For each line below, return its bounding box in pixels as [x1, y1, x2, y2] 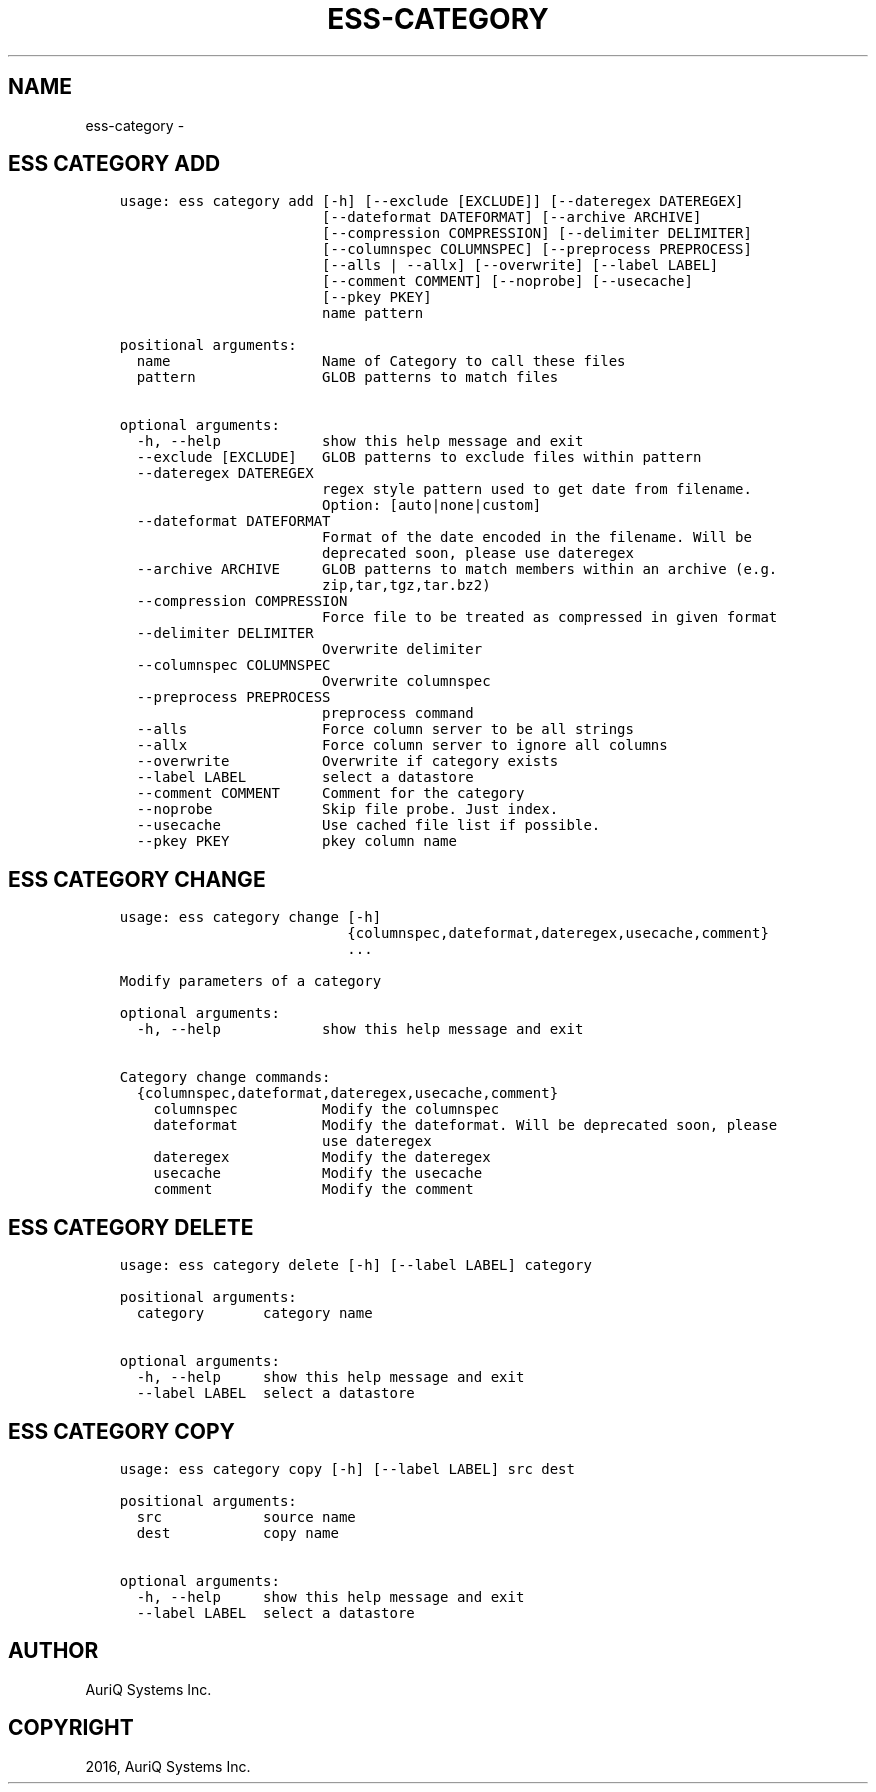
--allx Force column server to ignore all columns [136, 737, 668, 754]
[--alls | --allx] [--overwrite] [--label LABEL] [322, 257, 719, 274]
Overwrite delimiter [322, 641, 483, 658]
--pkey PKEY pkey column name [136, 833, 457, 850]
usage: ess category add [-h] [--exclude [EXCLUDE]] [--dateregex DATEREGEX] [119, 193, 744, 210]
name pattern [322, 305, 424, 322]
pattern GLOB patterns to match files [136, 369, 559, 386]
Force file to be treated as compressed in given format [322, 609, 778, 626]
